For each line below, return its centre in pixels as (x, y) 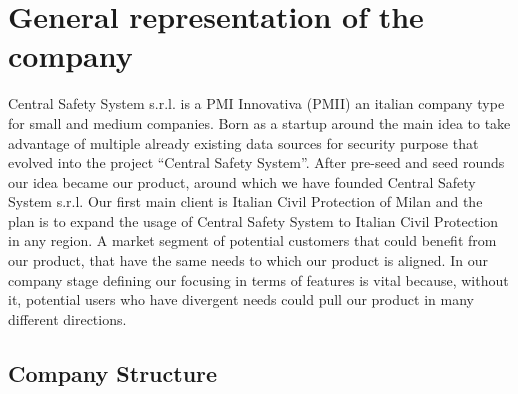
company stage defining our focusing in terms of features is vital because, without (258, 279)
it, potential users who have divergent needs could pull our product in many (241, 299)
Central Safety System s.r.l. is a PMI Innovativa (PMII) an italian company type (256, 103)
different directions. (67, 318)
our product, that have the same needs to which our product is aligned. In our (248, 260)
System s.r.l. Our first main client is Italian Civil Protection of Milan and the (245, 201)
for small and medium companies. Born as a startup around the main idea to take (259, 122)
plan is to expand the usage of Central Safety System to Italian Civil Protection (253, 220)
